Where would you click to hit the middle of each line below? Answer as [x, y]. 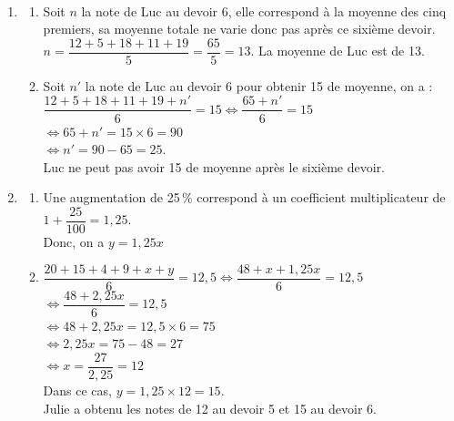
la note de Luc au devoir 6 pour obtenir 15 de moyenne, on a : [259, 85]
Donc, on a [74, 241]
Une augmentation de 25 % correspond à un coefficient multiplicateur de [244, 197]
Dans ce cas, [77, 390]
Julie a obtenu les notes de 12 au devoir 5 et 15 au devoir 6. [210, 408]
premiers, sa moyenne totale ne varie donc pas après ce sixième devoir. [239, 29]
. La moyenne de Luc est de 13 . [338, 51]
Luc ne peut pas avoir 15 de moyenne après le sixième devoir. [214, 166]
